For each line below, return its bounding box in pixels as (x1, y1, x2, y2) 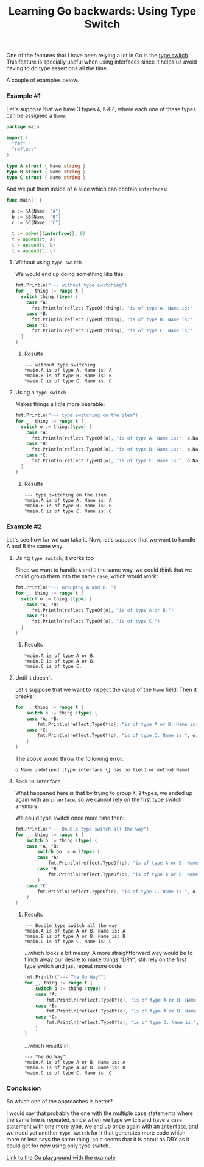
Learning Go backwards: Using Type (8, 4, 197, 18)
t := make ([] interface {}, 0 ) (12, 230, 86, 236)
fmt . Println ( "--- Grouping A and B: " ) (15, 584, 117, 591)
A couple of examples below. (6, 76, 79, 84)
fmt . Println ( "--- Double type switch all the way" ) (15, 826, 149, 832)
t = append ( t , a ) (12, 236, 56, 242)
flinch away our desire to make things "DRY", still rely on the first (24, 956, 187, 963)
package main (6, 124, 40, 130)
